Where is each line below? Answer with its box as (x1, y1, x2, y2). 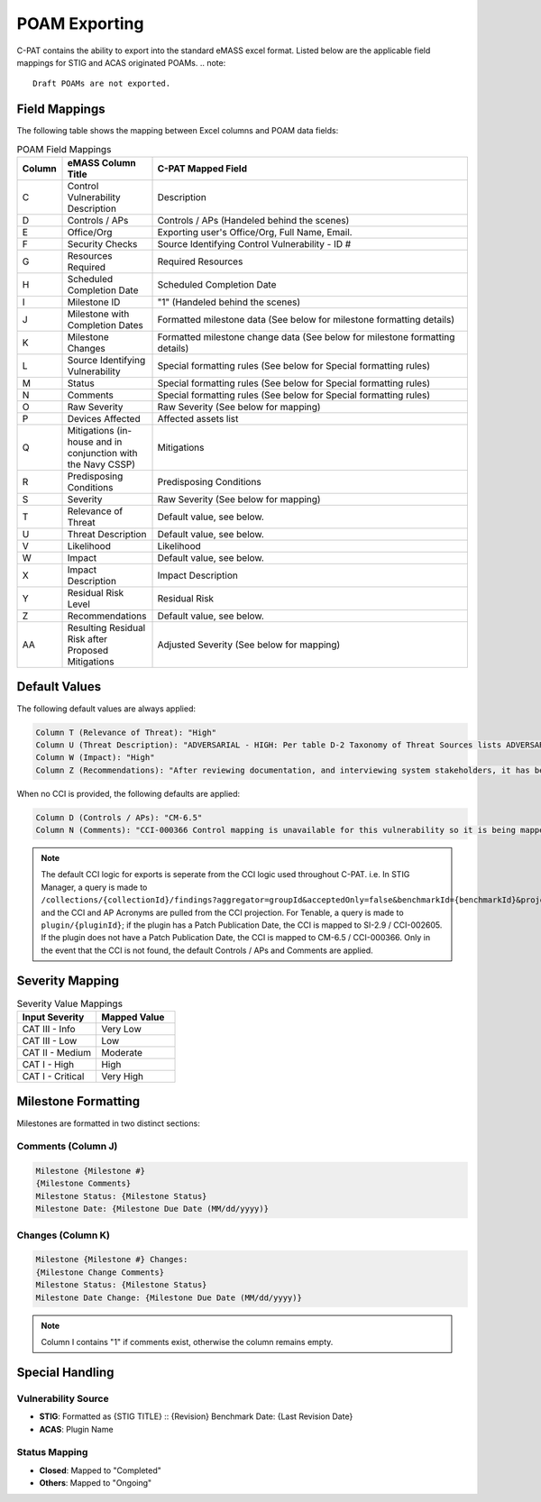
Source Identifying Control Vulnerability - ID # (157, 238, 352, 250)
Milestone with (67, 307, 130, 320)
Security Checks (67, 238, 138, 250)
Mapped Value (100, 1011, 165, 1023)
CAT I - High (22, 1058, 75, 1071)
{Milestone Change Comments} (35, 1267, 165, 1278)
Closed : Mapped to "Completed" (39, 1465, 162, 1476)
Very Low (100, 1023, 142, 1036)
